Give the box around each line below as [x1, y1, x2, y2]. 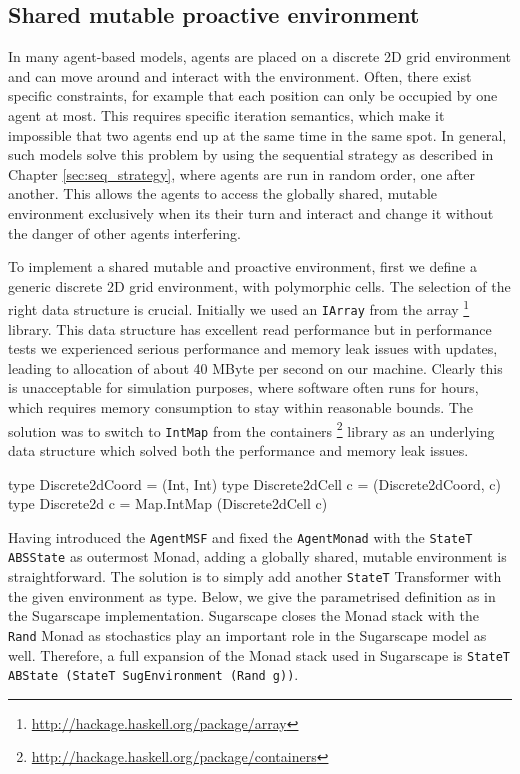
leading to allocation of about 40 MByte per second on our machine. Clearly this [8, 357, 503, 378]
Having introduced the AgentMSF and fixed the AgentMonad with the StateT [8, 526, 473, 547]
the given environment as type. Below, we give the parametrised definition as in [8, 585, 496, 606]
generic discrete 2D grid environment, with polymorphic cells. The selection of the [8, 275, 511, 296]
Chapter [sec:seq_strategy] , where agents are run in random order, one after [8, 163, 475, 184]
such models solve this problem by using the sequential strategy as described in [8, 144, 494, 165]
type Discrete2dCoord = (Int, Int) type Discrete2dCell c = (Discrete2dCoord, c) [8, 473, 501, 494]
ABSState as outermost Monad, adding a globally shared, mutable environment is [8, 546, 507, 567]
